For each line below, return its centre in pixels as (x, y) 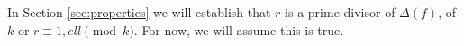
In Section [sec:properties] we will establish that (139, 12)
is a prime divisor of (340, 12)
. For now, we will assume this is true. (239, 29)
